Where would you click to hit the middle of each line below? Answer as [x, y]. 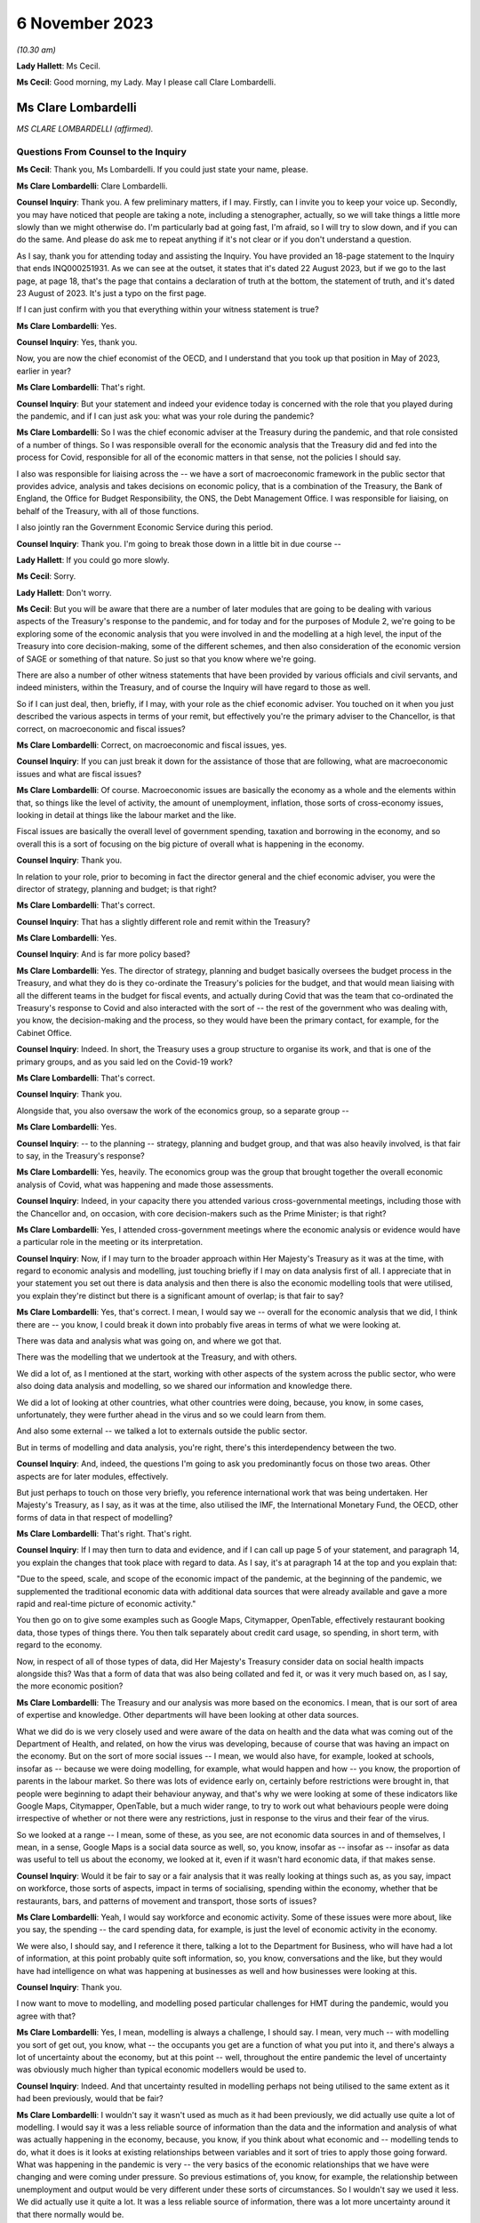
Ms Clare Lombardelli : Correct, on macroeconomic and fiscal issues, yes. [152, 745]
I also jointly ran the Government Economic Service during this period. [145, 527]
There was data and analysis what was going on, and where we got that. [149, 1341]
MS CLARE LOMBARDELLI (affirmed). [85, 129]
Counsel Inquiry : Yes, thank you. [77, 342]
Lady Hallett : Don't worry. [64, 592]
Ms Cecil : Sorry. [46, 576]
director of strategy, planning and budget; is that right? [116, 888]
